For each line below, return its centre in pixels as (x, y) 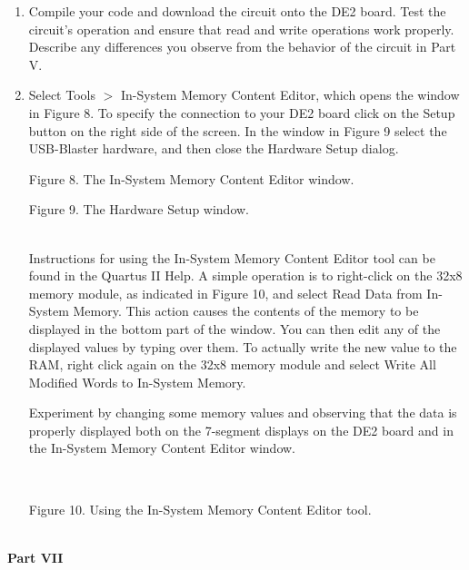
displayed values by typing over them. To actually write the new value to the (243, 346)
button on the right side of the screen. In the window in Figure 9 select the (238, 130)
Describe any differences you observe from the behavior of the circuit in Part (242, 47)
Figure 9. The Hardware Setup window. (139, 209)
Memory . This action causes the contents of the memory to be (246, 311)
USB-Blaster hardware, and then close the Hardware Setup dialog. (214, 148)
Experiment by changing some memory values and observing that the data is (243, 413)
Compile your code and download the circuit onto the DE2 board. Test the (237, 11)
